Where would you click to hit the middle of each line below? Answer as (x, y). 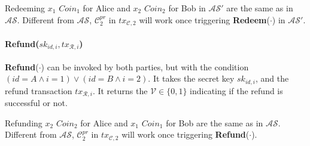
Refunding (24, 122)
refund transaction (39, 90)
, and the (272, 78)
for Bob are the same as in (215, 122)
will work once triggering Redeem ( (204, 19)
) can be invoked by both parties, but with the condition (145, 66)
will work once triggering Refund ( (186, 134)
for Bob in (187, 8)
